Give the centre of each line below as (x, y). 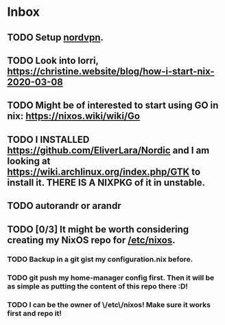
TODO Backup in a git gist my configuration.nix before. (100, 260)
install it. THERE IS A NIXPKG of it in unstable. (106, 182)
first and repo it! (34, 313)
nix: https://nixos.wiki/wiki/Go (74, 116)
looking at (29, 161)
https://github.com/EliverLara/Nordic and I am (108, 150)
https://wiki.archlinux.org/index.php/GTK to (104, 171)
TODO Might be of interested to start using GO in (113, 105)
